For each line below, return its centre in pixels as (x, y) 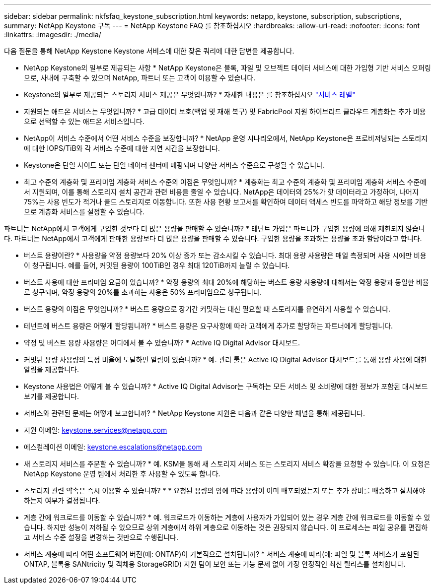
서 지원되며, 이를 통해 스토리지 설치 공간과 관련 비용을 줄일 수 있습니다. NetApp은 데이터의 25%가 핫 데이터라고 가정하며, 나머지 (221, 192)
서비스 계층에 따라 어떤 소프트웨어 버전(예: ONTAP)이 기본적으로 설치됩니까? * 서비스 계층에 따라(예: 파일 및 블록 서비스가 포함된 (222, 554)
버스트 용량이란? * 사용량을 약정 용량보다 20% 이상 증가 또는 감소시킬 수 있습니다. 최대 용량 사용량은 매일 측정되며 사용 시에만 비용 (225, 255)
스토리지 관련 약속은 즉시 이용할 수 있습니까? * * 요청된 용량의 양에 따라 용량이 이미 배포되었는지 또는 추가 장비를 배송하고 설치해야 (225, 490)
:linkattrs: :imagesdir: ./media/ (53, 34)
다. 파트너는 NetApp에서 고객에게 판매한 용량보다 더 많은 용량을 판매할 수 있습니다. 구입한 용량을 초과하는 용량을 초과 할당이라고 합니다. (213, 238)
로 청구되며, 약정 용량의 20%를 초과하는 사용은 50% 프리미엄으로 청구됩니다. (143, 292)
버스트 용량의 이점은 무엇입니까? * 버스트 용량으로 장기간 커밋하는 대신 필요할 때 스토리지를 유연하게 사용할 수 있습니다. (207, 309)
